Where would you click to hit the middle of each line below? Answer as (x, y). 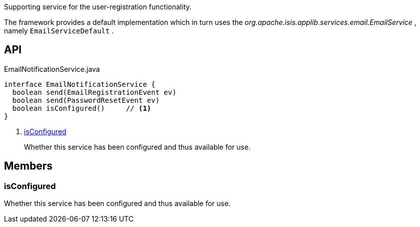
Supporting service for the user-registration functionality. (98, 7)
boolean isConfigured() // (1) (82, 108)
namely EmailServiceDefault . (59, 31)
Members (28, 166)
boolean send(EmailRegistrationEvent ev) (94, 92)
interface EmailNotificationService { (80, 84)
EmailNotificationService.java (52, 69)
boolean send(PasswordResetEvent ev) (86, 100)
